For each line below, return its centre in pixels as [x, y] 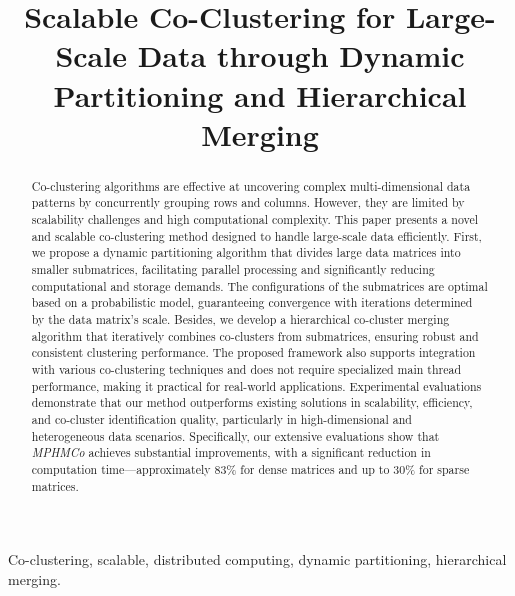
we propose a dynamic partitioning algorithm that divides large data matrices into [246, 252]
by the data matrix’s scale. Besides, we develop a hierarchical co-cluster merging [240, 318]
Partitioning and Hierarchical [260, 94]
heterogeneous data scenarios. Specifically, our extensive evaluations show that [235, 435]
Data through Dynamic [301, 55]
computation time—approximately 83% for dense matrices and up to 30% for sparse [250, 468]
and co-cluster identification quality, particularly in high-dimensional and [221, 418]
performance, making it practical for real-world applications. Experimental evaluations [256, 385]
